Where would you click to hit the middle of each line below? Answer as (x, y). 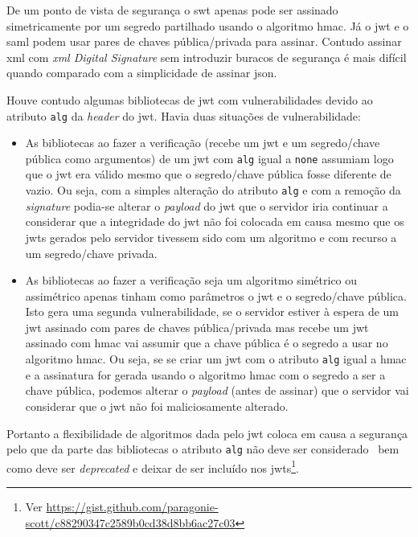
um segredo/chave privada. (91, 253)
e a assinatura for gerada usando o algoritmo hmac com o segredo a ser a (205, 374)
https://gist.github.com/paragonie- (132, 506)
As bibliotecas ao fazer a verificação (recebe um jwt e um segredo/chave (203, 143)
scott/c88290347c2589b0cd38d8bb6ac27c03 (130, 522)
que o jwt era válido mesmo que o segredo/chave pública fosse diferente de (208, 174)
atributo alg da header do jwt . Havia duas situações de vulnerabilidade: (184, 115)
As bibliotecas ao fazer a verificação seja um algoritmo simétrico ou (191, 280)
